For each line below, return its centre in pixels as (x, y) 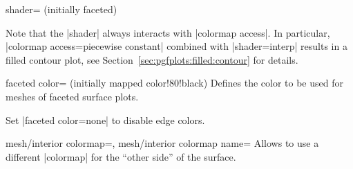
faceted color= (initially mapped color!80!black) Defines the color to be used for (174, 83)
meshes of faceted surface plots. (72, 96)
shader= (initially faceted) (61, 9)
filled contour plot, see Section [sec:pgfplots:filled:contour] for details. (152, 59)
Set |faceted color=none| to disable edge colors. (105, 119)
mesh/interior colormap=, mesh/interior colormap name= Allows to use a (162, 143)
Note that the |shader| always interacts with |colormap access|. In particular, (168, 32)
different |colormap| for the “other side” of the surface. (121, 156)
